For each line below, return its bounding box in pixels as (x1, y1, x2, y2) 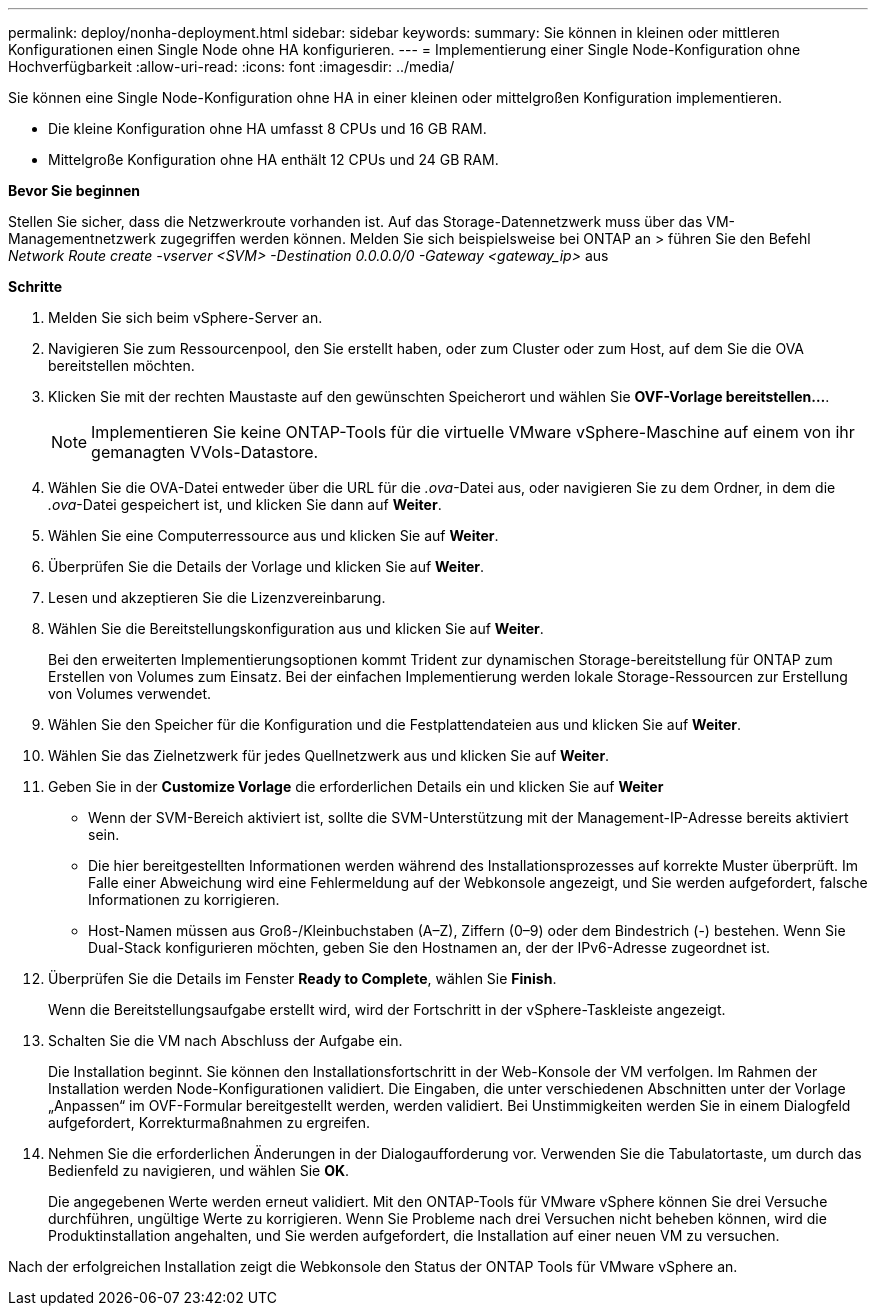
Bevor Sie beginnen (8, 182, 141, 199)
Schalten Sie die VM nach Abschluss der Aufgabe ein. (48, 1032, 403, 1049)
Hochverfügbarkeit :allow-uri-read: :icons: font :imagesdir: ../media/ (8, 58, 455, 75)
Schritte (8, 278, 62, 295)
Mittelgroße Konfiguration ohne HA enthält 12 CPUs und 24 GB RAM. (48, 151, 499, 168)
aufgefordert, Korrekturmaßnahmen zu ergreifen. (48, 1114, 370, 1131)
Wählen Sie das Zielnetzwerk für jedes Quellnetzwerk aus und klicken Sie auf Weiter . (48, 747, 610, 764)
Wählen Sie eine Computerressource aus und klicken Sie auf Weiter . (48, 527, 499, 544)
